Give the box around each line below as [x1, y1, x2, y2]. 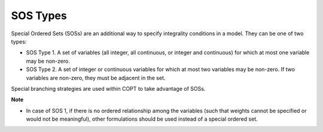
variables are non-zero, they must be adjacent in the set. [26, 74, 166, 81]
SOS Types [11, 9, 67, 22]
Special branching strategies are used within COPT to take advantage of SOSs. [11, 85, 206, 92]
